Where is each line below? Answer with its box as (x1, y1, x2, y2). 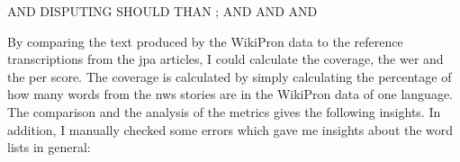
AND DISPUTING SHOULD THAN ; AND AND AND (7, 2, 318, 20)
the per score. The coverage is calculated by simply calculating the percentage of (7, 67, 452, 85)
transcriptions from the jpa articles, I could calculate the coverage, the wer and (7, 49, 444, 68)
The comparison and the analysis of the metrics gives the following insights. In (7, 102, 441, 121)
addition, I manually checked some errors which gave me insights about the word (7, 120, 454, 139)
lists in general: (7, 138, 91, 157)
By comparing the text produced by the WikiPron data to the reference (7, 31, 403, 50)
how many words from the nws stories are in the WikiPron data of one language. (7, 85, 453, 103)
